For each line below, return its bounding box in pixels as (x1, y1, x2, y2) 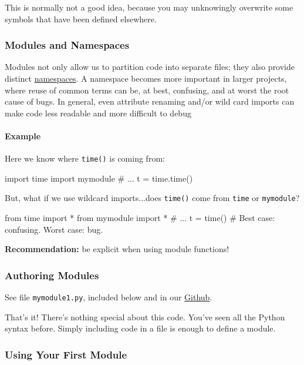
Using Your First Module (5, 347, 127, 361)
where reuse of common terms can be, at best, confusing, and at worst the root (5, 83, 289, 96)
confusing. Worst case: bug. (5, 223, 103, 235)
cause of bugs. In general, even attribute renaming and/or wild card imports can (5, 95, 295, 108)
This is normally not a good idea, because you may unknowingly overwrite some (5, 1, 293, 13)
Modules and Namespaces (5, 38, 130, 52)
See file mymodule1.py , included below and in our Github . (5, 291, 212, 303)
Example (5, 129, 41, 142)
